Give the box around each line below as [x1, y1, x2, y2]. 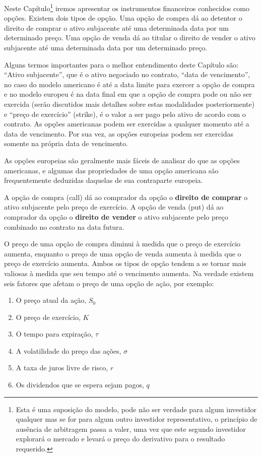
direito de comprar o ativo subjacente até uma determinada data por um [4, 22, 229, 33]
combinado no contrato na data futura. [4, 221, 124, 232]
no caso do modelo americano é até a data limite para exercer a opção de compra [4, 79, 255, 89]
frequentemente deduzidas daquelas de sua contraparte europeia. [4, 175, 203, 185]
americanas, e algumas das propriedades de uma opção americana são [4, 165, 219, 175]
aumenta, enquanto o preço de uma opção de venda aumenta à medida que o [4, 248, 241, 258]
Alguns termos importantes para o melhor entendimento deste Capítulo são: [4, 59, 239, 70]
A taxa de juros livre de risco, [16, 362, 108, 373]
